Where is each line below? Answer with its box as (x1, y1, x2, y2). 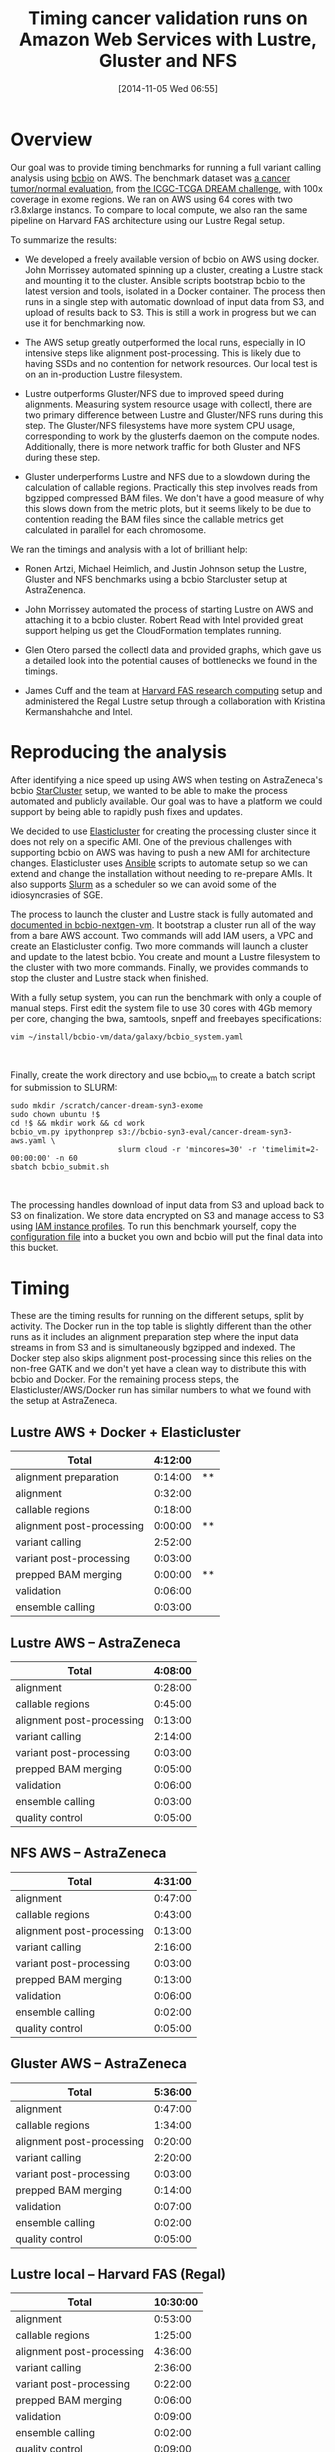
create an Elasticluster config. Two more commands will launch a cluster (10, 940, 309, 952)
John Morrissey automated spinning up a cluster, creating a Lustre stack (24, 263, 324, 276)
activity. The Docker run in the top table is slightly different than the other (10, 1320, 312, 1332)
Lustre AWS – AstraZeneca (10, 1634, 182, 1651)
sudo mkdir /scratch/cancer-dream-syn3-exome (10, 1101, 203, 1111)
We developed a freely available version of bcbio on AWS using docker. (24, 253, 320, 265)
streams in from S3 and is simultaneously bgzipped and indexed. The (10, 1342, 296, 1354)
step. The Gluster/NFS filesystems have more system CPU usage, (24, 419, 296, 431)
